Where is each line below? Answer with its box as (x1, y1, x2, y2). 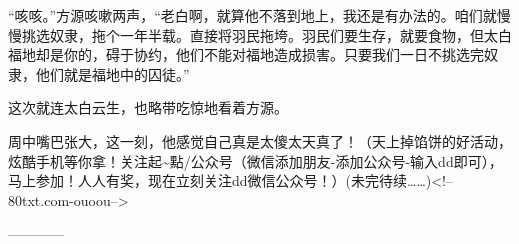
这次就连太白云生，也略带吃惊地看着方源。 (8, 97, 288, 118)
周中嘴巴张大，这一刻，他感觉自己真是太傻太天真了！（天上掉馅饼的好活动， (8, 130, 512, 151)
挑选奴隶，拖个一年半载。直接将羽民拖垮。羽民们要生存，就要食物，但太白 (21, 24, 512, 45)
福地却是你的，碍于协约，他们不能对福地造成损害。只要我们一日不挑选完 (8, 44, 484, 65)
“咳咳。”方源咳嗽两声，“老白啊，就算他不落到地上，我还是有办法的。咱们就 (8, 5, 497, 25)
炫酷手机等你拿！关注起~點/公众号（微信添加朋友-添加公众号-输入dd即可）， (8, 150, 503, 171)
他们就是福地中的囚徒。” (35, 63, 190, 84)
